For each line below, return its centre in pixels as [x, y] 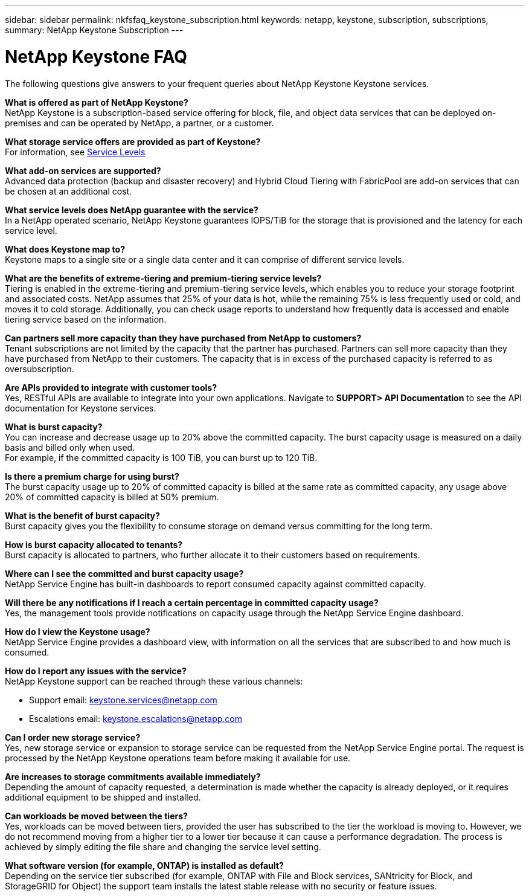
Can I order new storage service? [73, 737]
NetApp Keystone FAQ [96, 56]
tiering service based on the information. [86, 319]
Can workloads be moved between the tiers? [96, 816]
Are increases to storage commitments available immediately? [133, 776]
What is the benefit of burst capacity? [82, 515]
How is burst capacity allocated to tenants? [94, 544]
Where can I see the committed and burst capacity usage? [124, 573]
